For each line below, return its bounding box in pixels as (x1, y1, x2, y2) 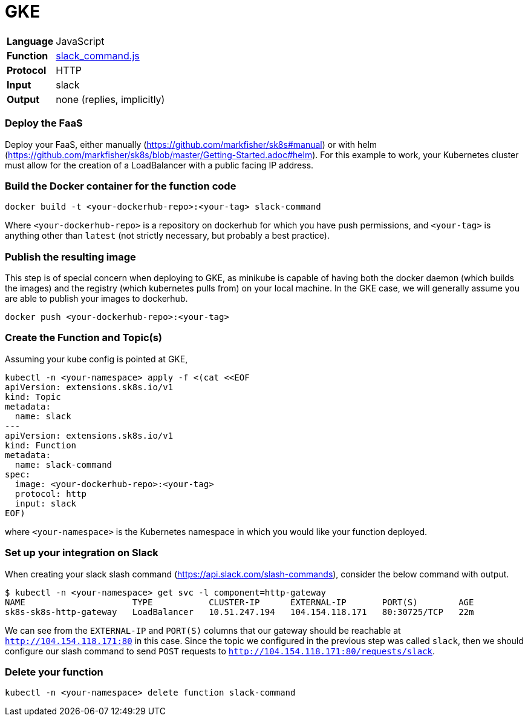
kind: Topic (5, 391, 61, 402)
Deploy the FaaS (5, 117, 83, 130)
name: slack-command (15, 459, 112, 470)
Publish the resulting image (5, 250, 136, 263)
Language (7, 35, 54, 47)
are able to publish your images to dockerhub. (5, 293, 188, 304)
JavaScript (56, 35, 105, 47)
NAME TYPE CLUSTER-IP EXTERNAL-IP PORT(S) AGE (5, 597, 474, 607)
